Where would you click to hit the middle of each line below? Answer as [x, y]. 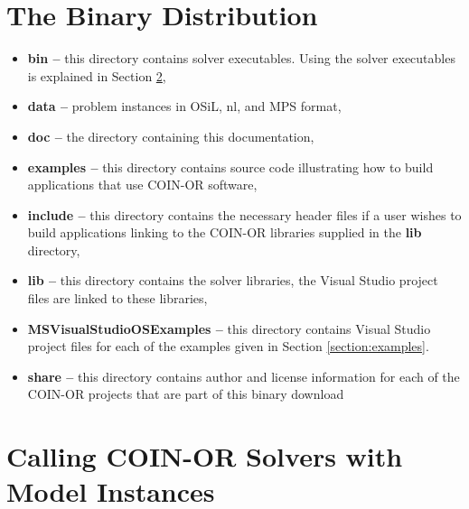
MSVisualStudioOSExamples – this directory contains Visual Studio [229, 328]
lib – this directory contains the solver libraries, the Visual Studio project [233, 280]
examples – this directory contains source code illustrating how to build [230, 167]
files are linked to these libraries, [117, 298]
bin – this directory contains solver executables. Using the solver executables [241, 58]
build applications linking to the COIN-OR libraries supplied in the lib [225, 232]
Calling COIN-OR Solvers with [205, 456]
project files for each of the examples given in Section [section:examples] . [228, 346]
